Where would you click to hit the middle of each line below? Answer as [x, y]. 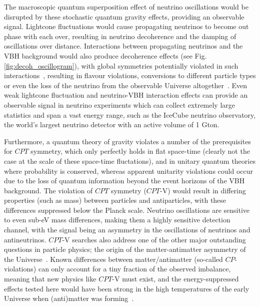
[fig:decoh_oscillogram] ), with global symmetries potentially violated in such [121, 65]
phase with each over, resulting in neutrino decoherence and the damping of [120, 36]
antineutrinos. [25, 239]
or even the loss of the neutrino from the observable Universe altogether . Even [126, 85]
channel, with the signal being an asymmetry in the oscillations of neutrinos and [127, 230]
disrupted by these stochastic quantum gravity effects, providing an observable [124, 16]
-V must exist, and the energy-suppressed [175, 279]
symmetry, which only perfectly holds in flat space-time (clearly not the [140, 151]
